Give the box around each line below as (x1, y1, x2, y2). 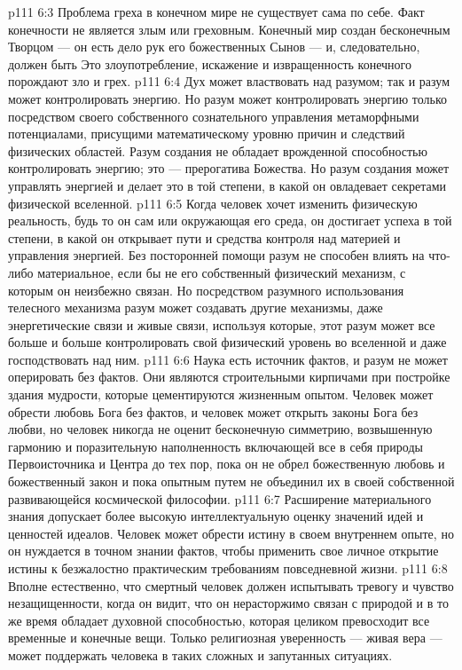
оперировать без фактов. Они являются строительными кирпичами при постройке (8, 367, 450, 386)
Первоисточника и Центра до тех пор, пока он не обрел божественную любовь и (8, 454, 445, 473)
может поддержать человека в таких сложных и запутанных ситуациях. (8, 645, 393, 664)
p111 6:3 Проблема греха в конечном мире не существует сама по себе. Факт (8, 3, 425, 20)
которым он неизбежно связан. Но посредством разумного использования (8, 280, 404, 299)
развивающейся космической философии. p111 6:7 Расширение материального (8, 489, 432, 508)
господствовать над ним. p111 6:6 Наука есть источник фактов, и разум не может (8, 350, 448, 368)
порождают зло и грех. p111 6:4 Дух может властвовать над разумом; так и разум (8, 72, 450, 91)
